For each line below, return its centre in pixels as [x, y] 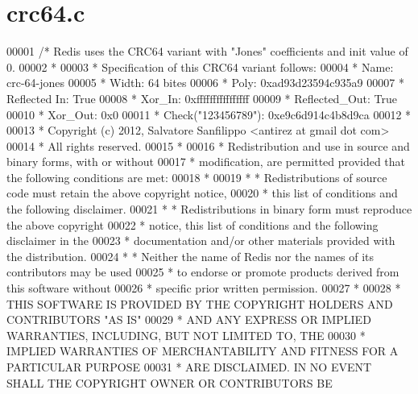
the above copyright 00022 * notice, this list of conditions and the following [192, 224]
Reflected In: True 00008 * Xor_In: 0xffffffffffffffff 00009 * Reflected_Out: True [202, 98]
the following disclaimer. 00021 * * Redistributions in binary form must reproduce [209, 209]
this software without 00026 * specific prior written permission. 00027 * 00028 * [204, 288]
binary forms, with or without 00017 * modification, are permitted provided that [206, 162]
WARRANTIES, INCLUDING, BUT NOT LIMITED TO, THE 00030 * [186, 335]
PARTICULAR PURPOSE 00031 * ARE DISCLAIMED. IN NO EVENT [189, 367]
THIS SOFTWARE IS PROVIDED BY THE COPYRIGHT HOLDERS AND [200, 303]
